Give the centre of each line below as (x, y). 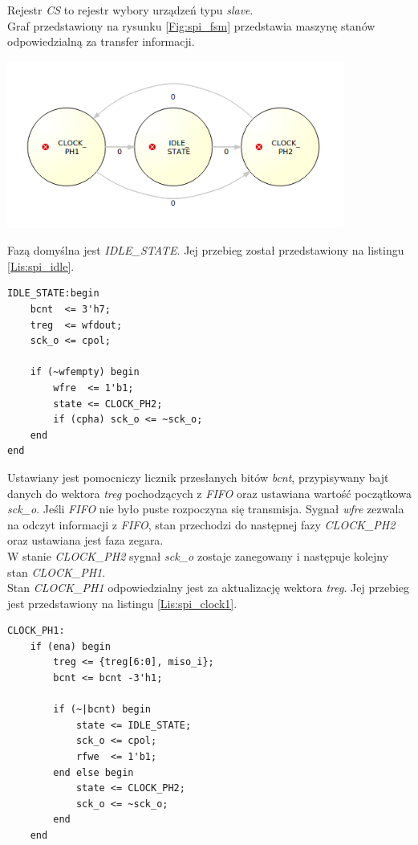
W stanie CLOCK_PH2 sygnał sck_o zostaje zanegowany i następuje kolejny (198, 555)
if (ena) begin (70, 646)
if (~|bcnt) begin (102, 710)
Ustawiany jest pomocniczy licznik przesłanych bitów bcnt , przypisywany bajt (198, 477)
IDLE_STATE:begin (53, 294)
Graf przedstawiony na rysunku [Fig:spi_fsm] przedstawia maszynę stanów (191, 25)
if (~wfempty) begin (85, 372)
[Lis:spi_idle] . (41, 265)
